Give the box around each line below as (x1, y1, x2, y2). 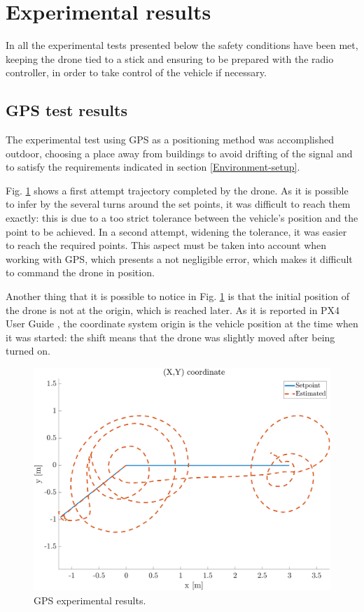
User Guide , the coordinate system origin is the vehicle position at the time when (6, 316, 358, 331)
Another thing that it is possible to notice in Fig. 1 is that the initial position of (6, 289, 350, 304)
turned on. (6, 343, 50, 358)
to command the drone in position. (6, 265, 155, 280)
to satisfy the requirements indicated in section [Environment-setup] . (6, 159, 300, 174)
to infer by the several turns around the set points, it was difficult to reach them (6, 197, 351, 211)
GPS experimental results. (34, 593, 146, 608)
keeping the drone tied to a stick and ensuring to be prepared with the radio (6, 51, 334, 66)
